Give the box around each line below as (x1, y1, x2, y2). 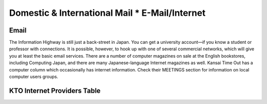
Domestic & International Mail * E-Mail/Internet (9, 7, 206, 18)
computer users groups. (9, 74, 59, 80)
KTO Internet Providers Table (9, 86, 101, 95)
